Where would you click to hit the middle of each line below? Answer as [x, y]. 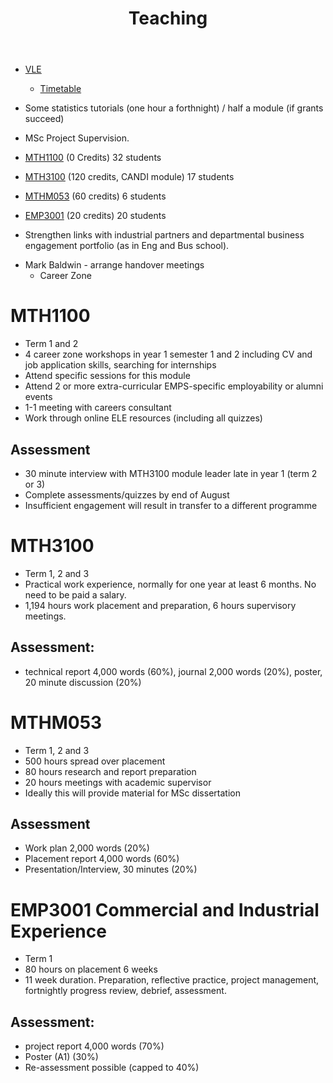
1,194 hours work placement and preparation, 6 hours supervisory [160, 605]
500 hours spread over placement [95, 761]
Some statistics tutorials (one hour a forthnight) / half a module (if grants [174, 108]
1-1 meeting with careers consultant [98, 408]
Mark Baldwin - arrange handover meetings [114, 265]
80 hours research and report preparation [110, 771]
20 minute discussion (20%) [83, 682]
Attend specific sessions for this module [107, 376]
